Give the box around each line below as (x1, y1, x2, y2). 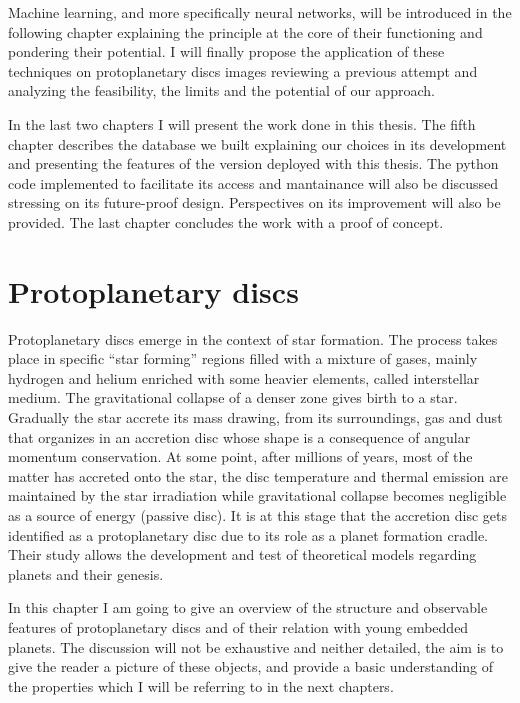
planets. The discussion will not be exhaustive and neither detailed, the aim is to (8, 636, 504, 657)
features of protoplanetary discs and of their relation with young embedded (8, 616, 469, 637)
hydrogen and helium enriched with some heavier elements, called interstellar (8, 367, 480, 388)
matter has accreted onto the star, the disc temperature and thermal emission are (8, 465, 508, 486)
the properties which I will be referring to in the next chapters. (8, 675, 394, 696)
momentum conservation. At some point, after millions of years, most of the (8, 446, 473, 467)
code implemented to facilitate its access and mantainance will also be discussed (8, 172, 499, 193)
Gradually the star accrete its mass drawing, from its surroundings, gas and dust (8, 407, 503, 428)
